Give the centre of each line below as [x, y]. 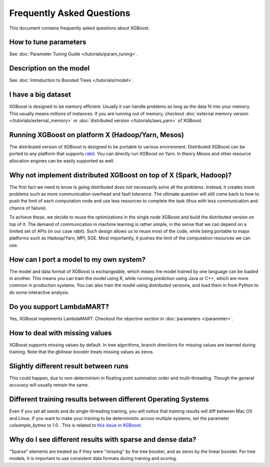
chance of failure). [28, 208]
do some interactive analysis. [39, 292]
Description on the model [49, 68]
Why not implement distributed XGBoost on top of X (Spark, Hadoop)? [120, 175]
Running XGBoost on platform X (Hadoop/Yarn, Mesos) [97, 135]
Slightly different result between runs [69, 366]
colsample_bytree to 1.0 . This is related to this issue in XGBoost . [76, 425]
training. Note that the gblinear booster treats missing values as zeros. [82, 352]
